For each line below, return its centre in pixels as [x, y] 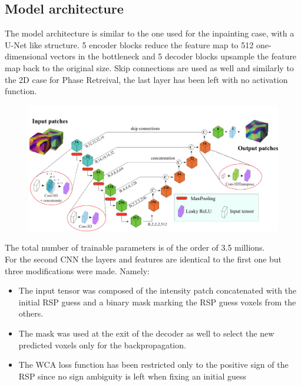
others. [31, 313]
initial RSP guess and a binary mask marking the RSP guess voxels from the [157, 302]
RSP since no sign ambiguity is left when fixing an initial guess [132, 376]
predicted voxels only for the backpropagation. [102, 345]
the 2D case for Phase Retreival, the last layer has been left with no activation [146, 79]
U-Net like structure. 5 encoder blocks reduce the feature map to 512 [129, 44]
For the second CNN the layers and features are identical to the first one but [143, 259]
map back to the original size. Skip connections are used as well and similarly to [149, 67]
